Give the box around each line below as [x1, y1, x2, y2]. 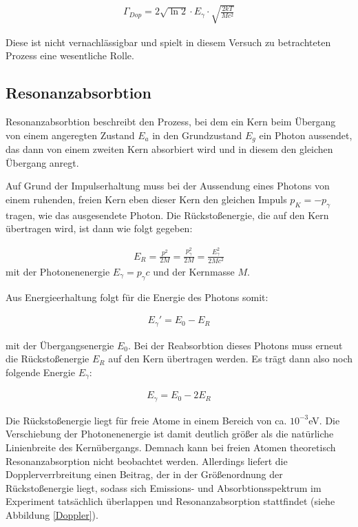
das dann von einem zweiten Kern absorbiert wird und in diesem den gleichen [6, 142, 333, 156]
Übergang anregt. [6, 155, 79, 169]
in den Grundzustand [152, 127, 242, 142]
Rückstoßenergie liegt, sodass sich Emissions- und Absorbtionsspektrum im [6, 480, 322, 495]
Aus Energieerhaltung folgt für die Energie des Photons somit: [6, 289, 268, 304]
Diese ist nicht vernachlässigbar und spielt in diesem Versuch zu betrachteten [6, 34, 331, 49]
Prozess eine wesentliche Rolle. [6, 48, 134, 63]
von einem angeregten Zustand [6, 127, 135, 142]
